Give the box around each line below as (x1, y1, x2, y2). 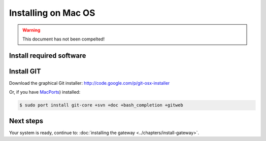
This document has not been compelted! (22, 36, 105, 42)
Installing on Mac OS (9, 7, 96, 18)
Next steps (9, 116, 43, 125)
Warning (22, 27, 40, 33)
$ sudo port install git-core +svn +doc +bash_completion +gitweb (19, 103, 183, 108)
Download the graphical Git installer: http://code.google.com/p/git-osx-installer (9, 80, 170, 86)
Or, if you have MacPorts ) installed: (9, 89, 81, 95)
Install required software (9, 51, 86, 60)
